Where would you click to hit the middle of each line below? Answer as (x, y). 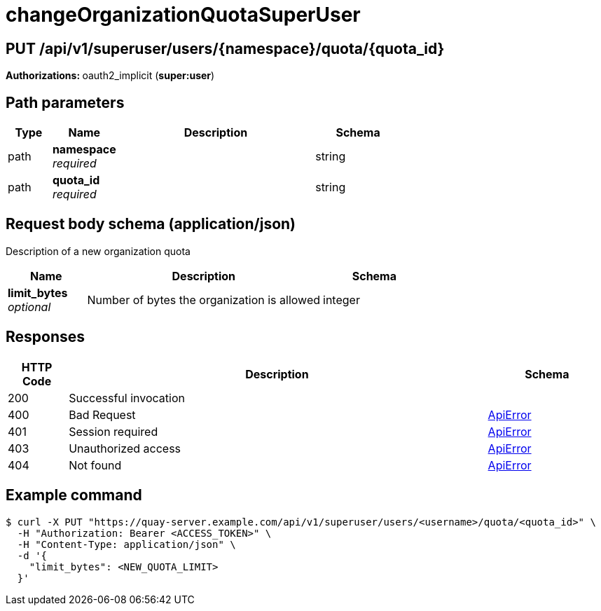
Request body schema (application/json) (151, 224)
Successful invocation (127, 398)
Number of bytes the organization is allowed (204, 300)
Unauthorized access (125, 448)
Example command (74, 495)
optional (29, 307)
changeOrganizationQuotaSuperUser (183, 15)
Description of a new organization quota (98, 251)
